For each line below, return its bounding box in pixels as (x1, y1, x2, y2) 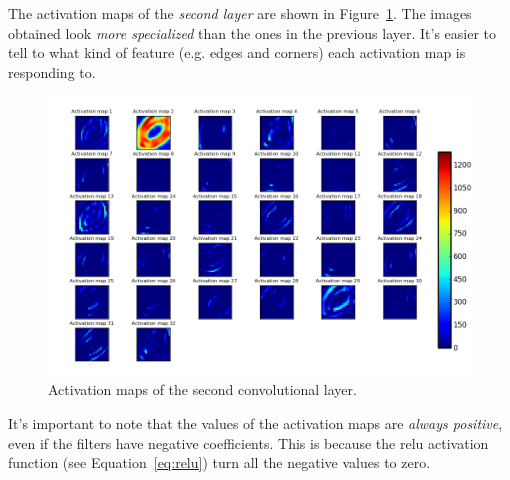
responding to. (8, 61, 96, 82)
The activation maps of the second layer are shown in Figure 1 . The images (8, 3, 472, 23)
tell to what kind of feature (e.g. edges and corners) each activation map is (8, 42, 466, 63)
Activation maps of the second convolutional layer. (48, 379, 357, 400)
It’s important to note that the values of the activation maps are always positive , (8, 413, 503, 434)
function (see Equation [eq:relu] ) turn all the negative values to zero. (8, 452, 431, 473)
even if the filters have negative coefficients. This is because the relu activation (8, 432, 489, 453)
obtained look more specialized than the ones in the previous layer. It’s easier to (8, 22, 497, 43)
